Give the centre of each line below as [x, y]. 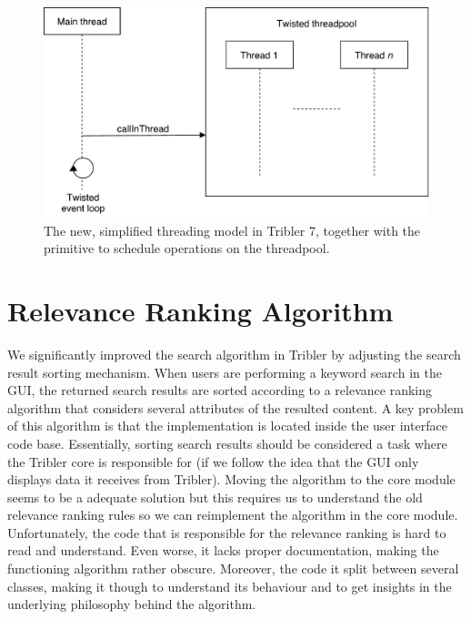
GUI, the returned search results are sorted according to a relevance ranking [220, 390]
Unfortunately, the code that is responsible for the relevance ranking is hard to [227, 532]
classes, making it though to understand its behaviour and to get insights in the [230, 586]
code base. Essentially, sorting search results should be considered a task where [227, 443]
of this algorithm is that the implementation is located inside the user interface [227, 426]
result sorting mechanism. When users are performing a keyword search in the [225, 372]
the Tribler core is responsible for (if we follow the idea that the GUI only [213, 461]
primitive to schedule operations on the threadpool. [187, 248]
